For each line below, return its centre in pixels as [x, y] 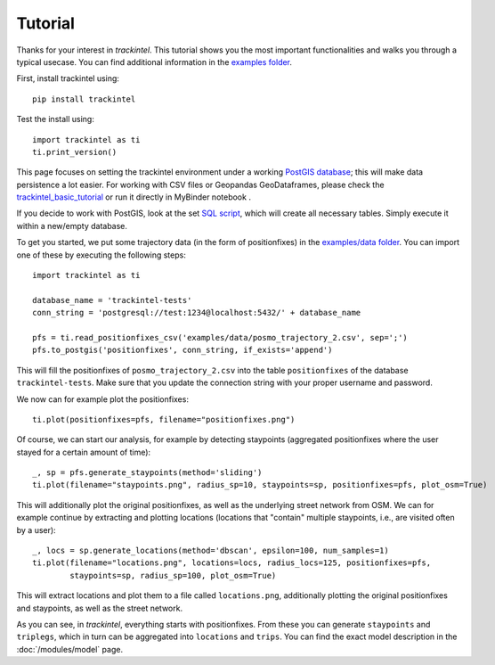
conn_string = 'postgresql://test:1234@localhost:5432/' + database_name [197, 313]
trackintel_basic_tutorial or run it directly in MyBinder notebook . [134, 197]
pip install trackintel [84, 99]
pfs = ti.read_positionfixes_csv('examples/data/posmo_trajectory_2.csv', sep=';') [220, 337]
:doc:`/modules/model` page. [70, 649]
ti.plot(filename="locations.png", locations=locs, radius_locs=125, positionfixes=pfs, [232, 563]
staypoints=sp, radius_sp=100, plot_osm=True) [173, 575]
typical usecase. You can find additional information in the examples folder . [154, 62]
